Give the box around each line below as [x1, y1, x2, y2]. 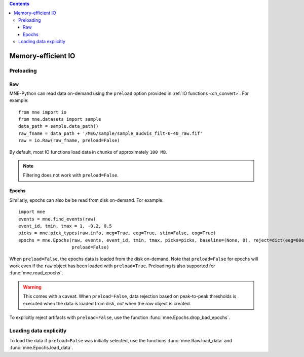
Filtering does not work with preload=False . [23, 172, 119, 178]
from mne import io [18, 109, 67, 115]
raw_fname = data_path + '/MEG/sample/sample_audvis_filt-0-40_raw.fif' [18, 130, 203, 136]
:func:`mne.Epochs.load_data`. [9, 345, 73, 351]
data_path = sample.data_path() [18, 123, 99, 129]
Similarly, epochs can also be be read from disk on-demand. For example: [9, 197, 164, 203]
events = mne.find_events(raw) [18, 216, 96, 222]
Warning [23, 284, 42, 290]
